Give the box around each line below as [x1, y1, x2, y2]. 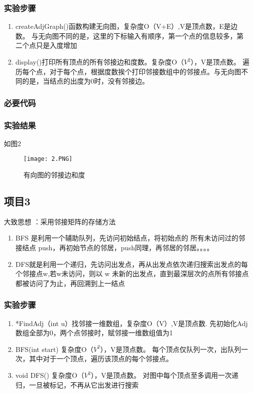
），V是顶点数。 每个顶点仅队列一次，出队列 [100, 344, 241, 354]
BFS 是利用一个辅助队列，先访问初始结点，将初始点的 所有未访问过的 [15, 233, 238, 243]
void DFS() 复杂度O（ [15, 370, 84, 380]
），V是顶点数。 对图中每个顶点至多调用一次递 [91, 370, 239, 380]
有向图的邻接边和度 [23, 170, 85, 180]
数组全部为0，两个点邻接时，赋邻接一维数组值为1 [15, 327, 173, 338]
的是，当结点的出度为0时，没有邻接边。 [22, 76, 149, 86]
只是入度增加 [36, 40, 77, 50]
